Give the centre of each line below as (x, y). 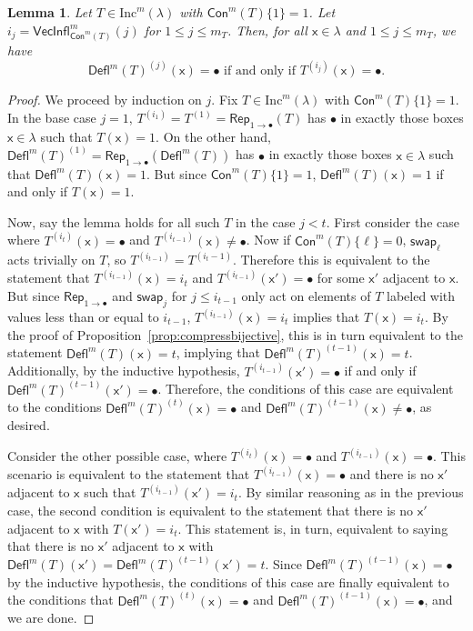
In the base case (52, 118)
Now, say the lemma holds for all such (114, 221)
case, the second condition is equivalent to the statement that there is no (211, 511)
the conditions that (60, 600)
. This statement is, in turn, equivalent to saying (313, 528)
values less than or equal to (83, 317)
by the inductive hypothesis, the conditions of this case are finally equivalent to (228, 581)
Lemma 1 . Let (50, 12)
